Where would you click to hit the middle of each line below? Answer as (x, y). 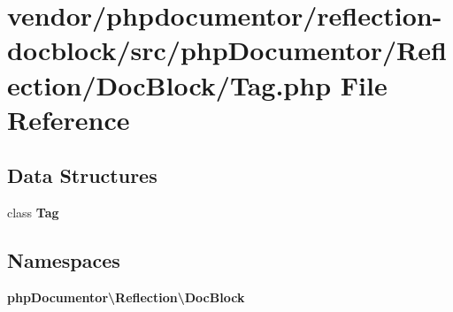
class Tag (33, 213)
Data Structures (82, 175)
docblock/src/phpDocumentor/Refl (227, 50)
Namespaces (64, 260)
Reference (69, 119)
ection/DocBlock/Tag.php (169, 84)
